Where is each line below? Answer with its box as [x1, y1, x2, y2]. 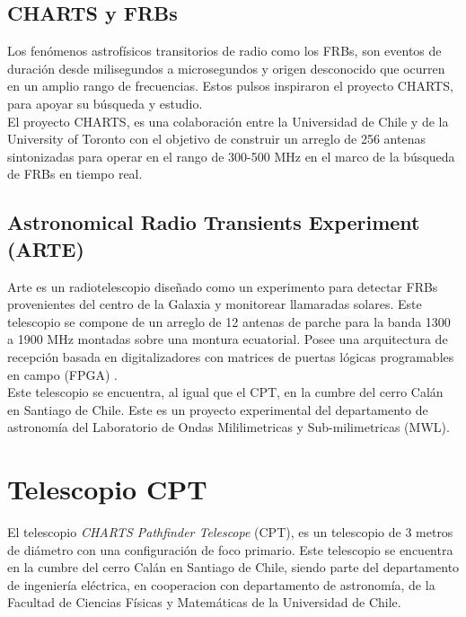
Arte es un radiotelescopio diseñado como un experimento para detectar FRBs [7, 277, 438, 295]
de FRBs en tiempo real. [7, 164, 143, 183]
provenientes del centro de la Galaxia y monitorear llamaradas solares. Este [7, 295, 422, 313]
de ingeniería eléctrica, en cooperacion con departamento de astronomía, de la [7, 575, 435, 594]
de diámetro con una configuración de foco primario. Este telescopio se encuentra [7, 540, 453, 559]
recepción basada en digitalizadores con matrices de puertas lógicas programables [7, 347, 454, 366]
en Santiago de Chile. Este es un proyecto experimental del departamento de [7, 400, 428, 419]
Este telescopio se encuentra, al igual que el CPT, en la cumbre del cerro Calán [7, 383, 444, 401]
